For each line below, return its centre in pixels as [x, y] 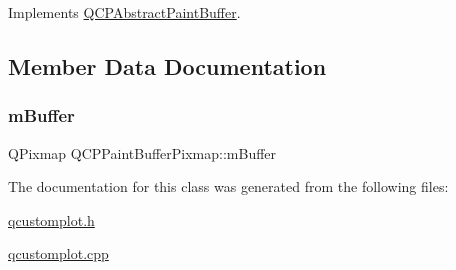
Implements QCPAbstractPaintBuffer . [124, 12]
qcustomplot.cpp [58, 253]
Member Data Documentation [167, 65]
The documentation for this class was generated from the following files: [228, 186]
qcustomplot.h [51, 219]
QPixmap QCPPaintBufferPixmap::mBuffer [142, 152]
